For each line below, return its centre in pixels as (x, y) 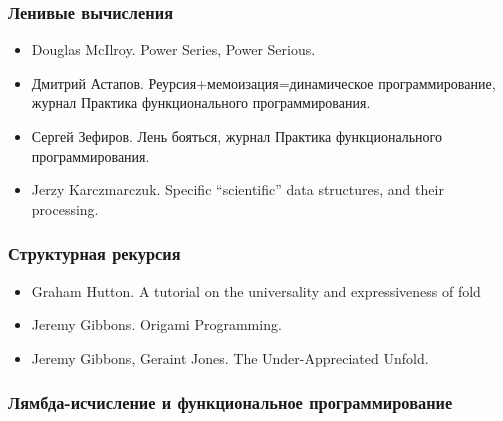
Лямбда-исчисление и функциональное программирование (230, 402)
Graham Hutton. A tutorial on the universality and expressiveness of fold (256, 290)
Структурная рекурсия (94, 253)
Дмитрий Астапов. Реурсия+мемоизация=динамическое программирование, (263, 82)
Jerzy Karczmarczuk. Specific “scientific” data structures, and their (237, 189)
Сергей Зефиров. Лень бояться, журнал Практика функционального (236, 136)
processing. (65, 208)
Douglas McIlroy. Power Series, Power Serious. (173, 49)
